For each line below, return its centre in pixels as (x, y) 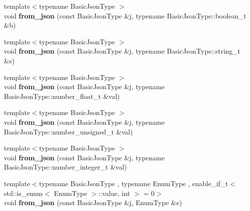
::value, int (114, 193)
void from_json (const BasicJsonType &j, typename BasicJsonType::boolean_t (125, 15)
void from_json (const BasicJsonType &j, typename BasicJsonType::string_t (122, 51)
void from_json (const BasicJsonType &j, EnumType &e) (93, 202)
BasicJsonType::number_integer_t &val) (66, 167)
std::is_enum (23, 193)
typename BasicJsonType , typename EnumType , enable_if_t (134, 183)
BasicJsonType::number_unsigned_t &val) (68, 131)
